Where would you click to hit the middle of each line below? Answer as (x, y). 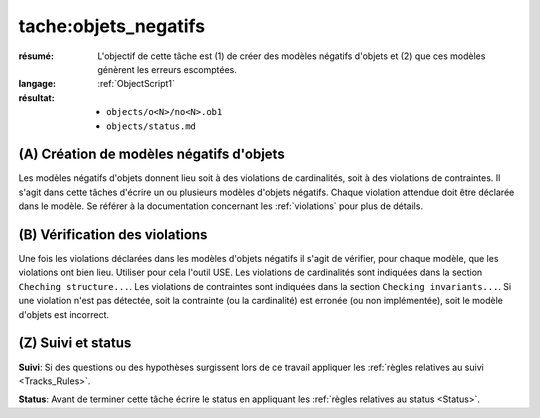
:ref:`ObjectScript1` (136, 84)
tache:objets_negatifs (111, 26)
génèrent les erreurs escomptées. (167, 69)
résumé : (36, 56)
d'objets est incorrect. (64, 314)
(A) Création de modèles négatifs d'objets (151, 154)
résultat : (36, 97)
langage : (37, 84)
